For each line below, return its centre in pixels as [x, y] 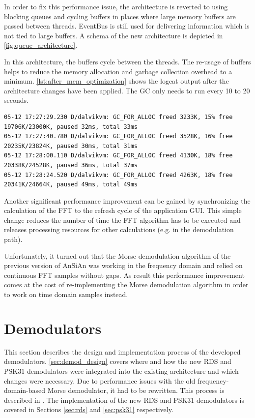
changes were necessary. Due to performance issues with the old [100, 380]
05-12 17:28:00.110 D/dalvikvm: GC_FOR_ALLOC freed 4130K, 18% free [118, 156]
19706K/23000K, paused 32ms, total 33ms [71, 127]
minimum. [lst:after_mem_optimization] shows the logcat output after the [116, 81]
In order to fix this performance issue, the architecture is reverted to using [116, 6]
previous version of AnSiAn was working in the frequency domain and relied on [123, 265]
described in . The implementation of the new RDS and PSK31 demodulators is [124, 400]
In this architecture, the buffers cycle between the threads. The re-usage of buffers [127, 61]
